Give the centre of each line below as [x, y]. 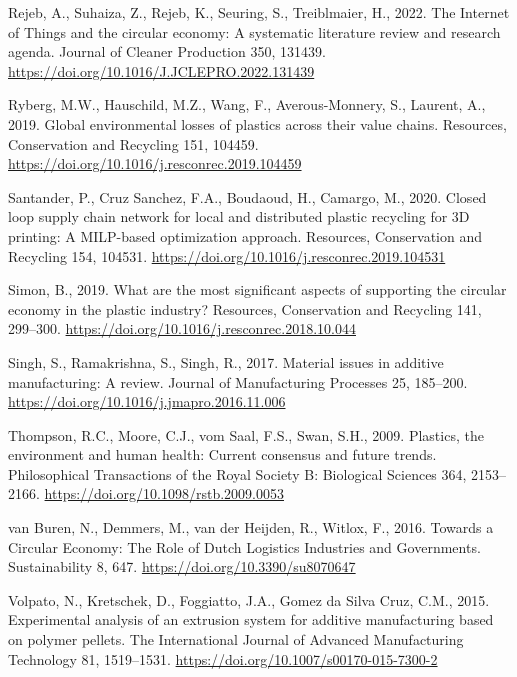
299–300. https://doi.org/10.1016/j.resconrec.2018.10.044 [182, 328]
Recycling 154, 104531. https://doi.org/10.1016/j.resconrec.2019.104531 [227, 255]
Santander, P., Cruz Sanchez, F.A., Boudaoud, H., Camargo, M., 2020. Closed [247, 196]
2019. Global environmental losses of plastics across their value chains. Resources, [257, 123]
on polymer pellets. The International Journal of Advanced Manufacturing [236, 639]
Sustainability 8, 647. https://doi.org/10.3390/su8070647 [182, 566]
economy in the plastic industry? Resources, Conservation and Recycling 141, [245, 308]
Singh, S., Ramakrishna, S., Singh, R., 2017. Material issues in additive [226, 361]
